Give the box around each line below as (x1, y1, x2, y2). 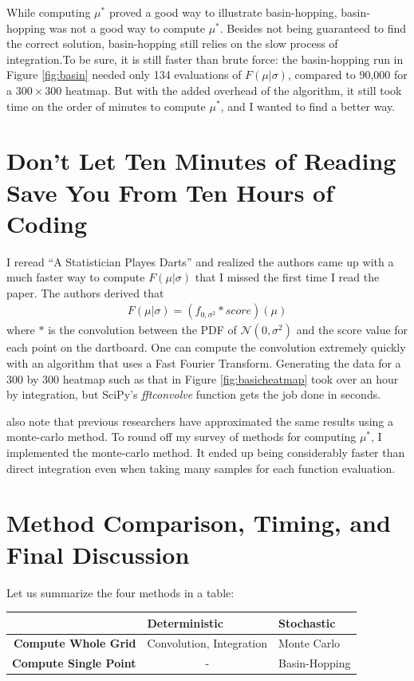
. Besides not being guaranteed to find (219, 19, 407, 36)
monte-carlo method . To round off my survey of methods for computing (6, 428, 357, 445)
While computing (6, 4, 91, 20)
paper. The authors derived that (6, 284, 164, 301)
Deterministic (147, 614, 223, 631)
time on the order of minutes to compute (6, 97, 206, 114)
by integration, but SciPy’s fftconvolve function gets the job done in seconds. (6, 386, 381, 403)
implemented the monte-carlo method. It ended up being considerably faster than (6, 444, 405, 461)
